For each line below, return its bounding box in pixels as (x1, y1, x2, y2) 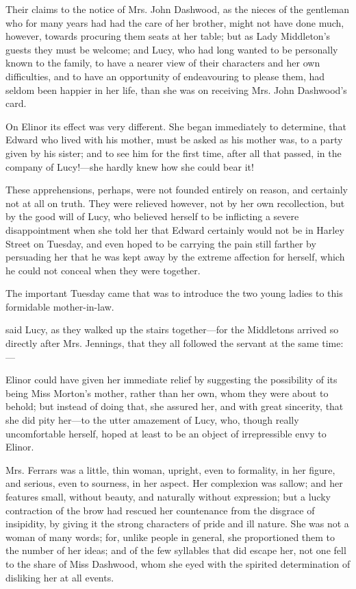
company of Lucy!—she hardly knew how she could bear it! (5, 159, 254, 173)
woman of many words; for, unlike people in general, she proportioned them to (5, 529, 335, 544)
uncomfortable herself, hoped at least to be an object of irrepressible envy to (5, 426, 327, 440)
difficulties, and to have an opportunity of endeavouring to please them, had (5, 69, 325, 83)
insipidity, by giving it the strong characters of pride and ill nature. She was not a (5, 516, 349, 531)
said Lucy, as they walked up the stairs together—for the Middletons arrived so (5, 322, 339, 337)
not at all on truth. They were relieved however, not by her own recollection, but (5, 195, 345, 210)
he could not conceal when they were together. (5, 263, 201, 277)
